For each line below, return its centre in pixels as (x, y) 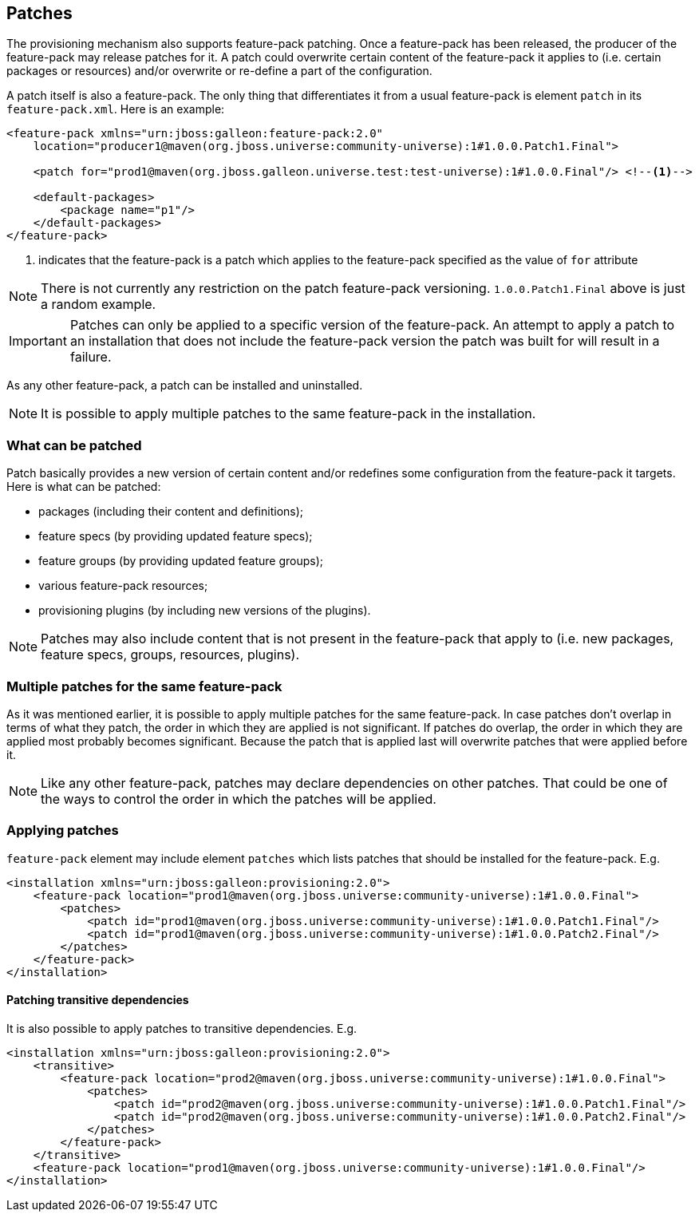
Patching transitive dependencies (98, 1000)
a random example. (99, 304)
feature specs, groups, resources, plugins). (170, 655)
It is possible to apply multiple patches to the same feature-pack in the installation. (288, 414)
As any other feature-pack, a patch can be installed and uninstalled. (185, 386)
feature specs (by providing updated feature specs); (176, 536)
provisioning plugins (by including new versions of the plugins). (205, 611)
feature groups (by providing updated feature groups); (181, 561)
